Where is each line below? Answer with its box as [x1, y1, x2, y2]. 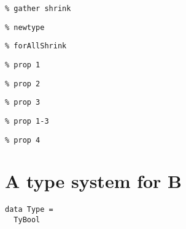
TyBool [14, 216, 41, 225]
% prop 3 [5, 98, 41, 107]
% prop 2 [5, 79, 41, 88]
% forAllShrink [5, 42, 67, 51]
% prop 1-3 [5, 116, 49, 126]
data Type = [5, 205, 53, 214]
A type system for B [5, 168, 182, 193]
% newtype [5, 23, 45, 32]
